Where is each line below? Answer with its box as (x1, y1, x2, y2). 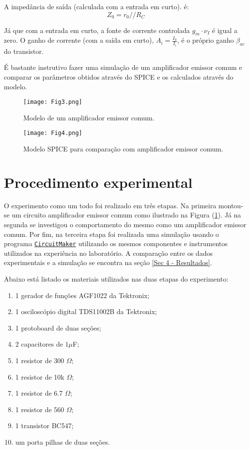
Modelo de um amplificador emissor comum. (23, 112, 155, 122)
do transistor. (4, 46, 44, 56)
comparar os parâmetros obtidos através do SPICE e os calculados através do (4, 72, 234, 82)
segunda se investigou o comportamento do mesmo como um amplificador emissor (4, 219, 247, 230)
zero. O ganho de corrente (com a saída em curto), (4, 35, 154, 45)
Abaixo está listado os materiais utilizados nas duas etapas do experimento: (4, 274, 229, 284)
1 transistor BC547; (15, 420, 74, 431)
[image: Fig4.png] (23, 130, 82, 137)
